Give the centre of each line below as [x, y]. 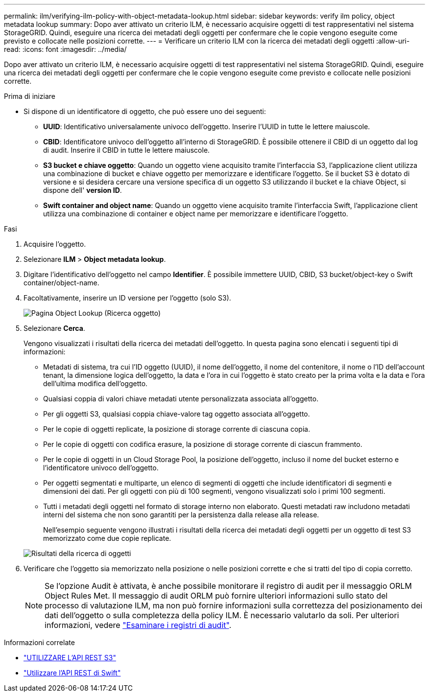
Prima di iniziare [30, 96]
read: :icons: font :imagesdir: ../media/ [65, 49]
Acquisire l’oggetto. [55, 244]
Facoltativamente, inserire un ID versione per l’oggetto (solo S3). [127, 298]
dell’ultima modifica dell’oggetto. [95, 383]
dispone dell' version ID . [83, 190]
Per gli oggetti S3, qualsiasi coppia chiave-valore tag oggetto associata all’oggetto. [177, 414]
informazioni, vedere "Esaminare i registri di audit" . [138, 625]
